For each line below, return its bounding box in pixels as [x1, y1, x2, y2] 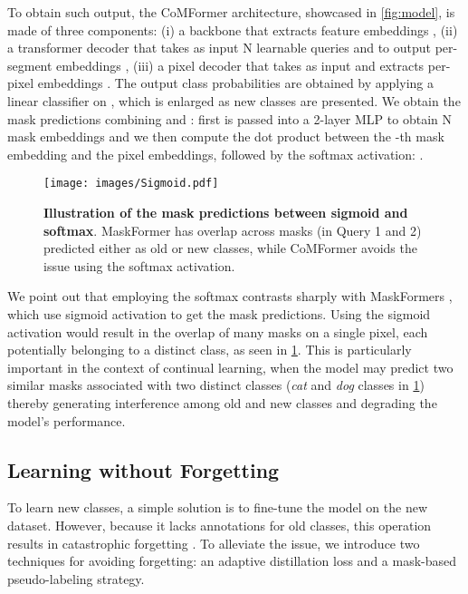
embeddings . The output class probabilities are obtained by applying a [37, 73, 434, 93]
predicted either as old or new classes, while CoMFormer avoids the [43, 239, 417, 258]
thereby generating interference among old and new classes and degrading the [7, 393, 437, 412]
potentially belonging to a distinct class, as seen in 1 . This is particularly [7, 340, 412, 359]
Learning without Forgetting [7, 455, 280, 483]
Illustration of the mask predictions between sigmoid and [43, 203, 408, 221]
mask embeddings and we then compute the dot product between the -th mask [7, 127, 444, 146]
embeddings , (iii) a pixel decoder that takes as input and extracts [56, 55, 425, 74]
